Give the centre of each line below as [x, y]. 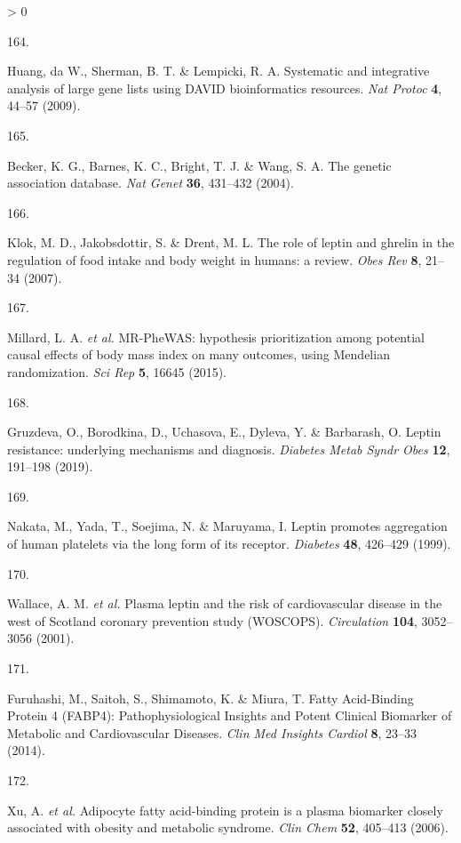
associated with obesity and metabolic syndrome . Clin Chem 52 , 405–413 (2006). [228, 827]
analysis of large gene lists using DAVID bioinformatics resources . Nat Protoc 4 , [225, 88]
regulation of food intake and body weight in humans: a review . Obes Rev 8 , [215, 259]
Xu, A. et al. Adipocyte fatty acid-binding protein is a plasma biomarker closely [225, 810]
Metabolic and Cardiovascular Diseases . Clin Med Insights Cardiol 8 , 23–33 [212, 732]
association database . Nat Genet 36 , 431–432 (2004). [151, 183]
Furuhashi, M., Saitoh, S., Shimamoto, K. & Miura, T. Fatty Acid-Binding [211, 698]
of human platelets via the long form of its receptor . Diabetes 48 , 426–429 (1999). [229, 544]
